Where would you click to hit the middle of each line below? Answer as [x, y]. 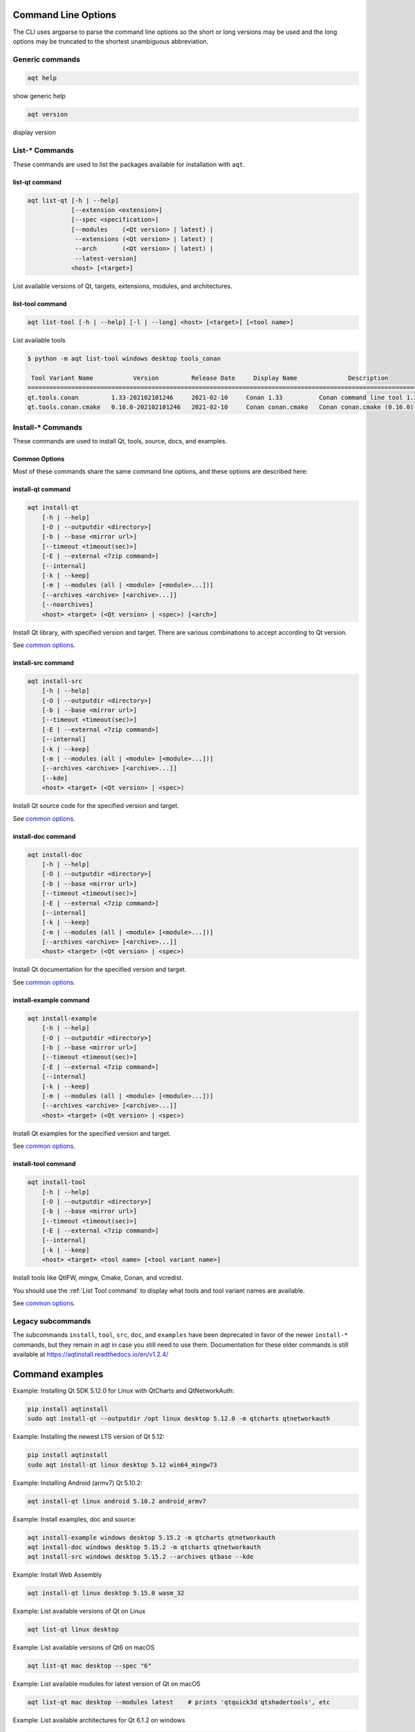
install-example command [51, 1000]
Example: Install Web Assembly [57, 1575]
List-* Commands [43, 150]
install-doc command [44, 836]
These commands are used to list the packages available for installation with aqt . [129, 164]
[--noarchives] [67, 605]
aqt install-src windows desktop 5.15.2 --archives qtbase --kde [140, 1557]
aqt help [42, 78]
